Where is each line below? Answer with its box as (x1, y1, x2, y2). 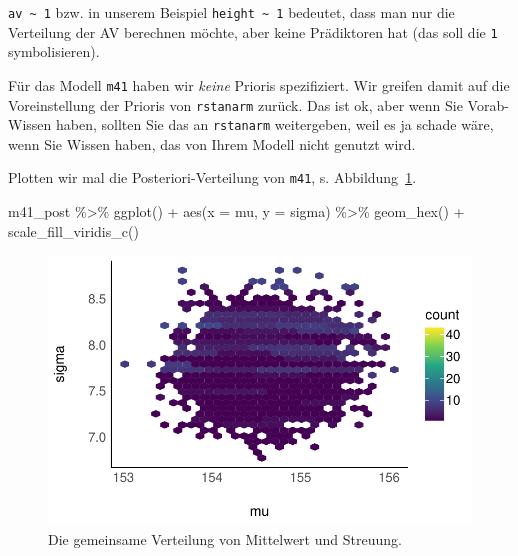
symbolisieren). (8, 41, 100, 62)
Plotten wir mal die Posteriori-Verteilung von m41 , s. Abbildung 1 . (8, 167, 417, 188)
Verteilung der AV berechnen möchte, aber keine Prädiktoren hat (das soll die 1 (8, 21, 498, 42)
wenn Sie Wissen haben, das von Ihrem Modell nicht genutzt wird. (8, 133, 416, 154)
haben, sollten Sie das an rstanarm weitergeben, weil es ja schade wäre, (55, 114, 494, 135)
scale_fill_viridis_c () (8, 220, 139, 241)
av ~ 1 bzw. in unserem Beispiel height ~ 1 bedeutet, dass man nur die (8, 2, 455, 22)
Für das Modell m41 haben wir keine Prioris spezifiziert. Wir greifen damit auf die (8, 74, 510, 95)
